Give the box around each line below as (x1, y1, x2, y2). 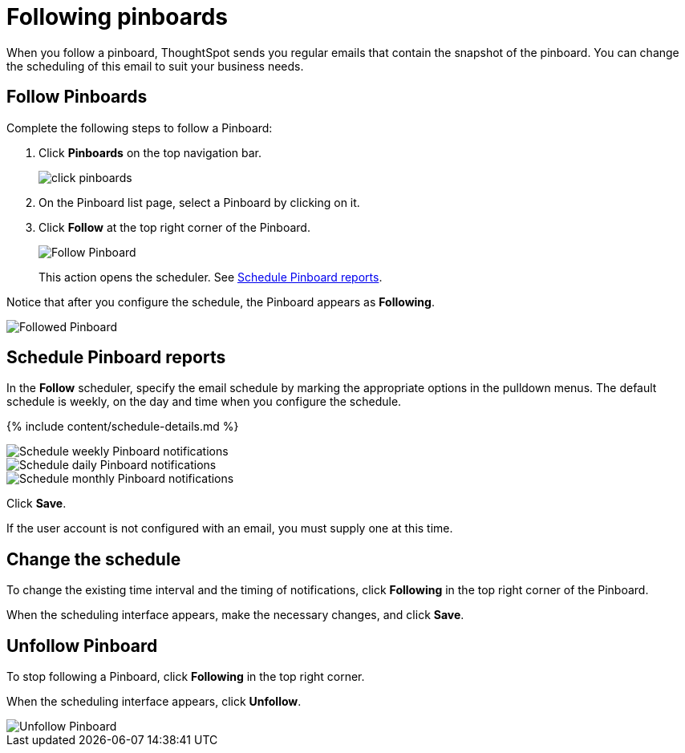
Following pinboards (6, 3, 228, 30)
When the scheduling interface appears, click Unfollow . (6, 694, 302, 709)
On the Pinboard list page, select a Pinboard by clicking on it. (39, 195, 360, 209)
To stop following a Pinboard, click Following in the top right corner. (6, 670, 365, 684)
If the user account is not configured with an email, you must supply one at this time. (6, 521, 453, 536)
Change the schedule (6, 549, 181, 569)
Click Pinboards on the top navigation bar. (39, 145, 261, 160)
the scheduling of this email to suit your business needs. (6, 59, 304, 73)
